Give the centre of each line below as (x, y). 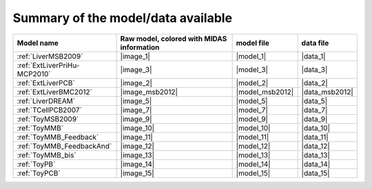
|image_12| (137, 146)
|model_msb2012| (265, 91)
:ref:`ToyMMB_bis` (47, 155)
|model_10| (253, 128)
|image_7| (136, 110)
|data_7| (314, 110)
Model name (38, 43)
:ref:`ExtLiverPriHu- (48, 65)
